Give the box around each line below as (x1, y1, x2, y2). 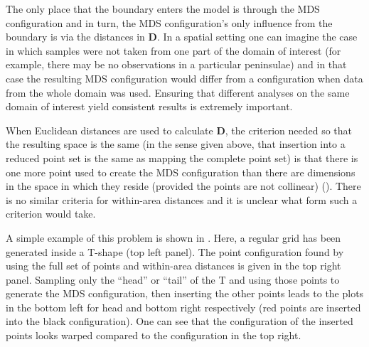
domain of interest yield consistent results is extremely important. (6, 99, 293, 114)
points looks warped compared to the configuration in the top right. (6, 328, 301, 343)
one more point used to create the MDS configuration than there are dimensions (6, 164, 355, 179)
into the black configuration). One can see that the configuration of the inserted (6, 314, 353, 329)
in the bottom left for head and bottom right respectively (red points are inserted (6, 299, 361, 314)
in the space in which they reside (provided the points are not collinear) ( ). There (6, 178, 361, 193)
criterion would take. (6, 206, 96, 221)
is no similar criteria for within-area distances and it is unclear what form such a (6, 192, 358, 207)
